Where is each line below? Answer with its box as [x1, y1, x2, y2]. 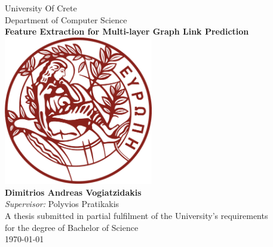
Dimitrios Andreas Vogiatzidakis [5, 186, 142, 198]
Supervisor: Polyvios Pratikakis [5, 197, 119, 210]
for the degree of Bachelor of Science [5, 221, 139, 233]
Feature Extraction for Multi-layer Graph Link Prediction [5, 25, 249, 38]
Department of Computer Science [5, 13, 127, 26]
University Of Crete [5, 2, 77, 14]
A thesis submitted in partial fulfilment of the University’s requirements [5, 209, 268, 221]
